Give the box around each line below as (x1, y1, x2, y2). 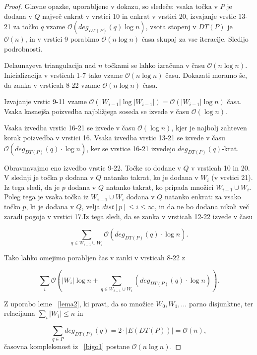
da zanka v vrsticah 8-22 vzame (4, 79, 100, 90)
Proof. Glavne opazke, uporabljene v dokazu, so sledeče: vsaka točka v (4, 1, 218, 11)
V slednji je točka (4, 172, 58, 182)
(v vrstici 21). (211, 172, 253, 182)
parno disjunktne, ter (189, 298, 254, 308)
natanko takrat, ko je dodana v (103, 172, 198, 182)
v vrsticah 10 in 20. (191, 162, 250, 173)
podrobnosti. (4, 43, 43, 54)
